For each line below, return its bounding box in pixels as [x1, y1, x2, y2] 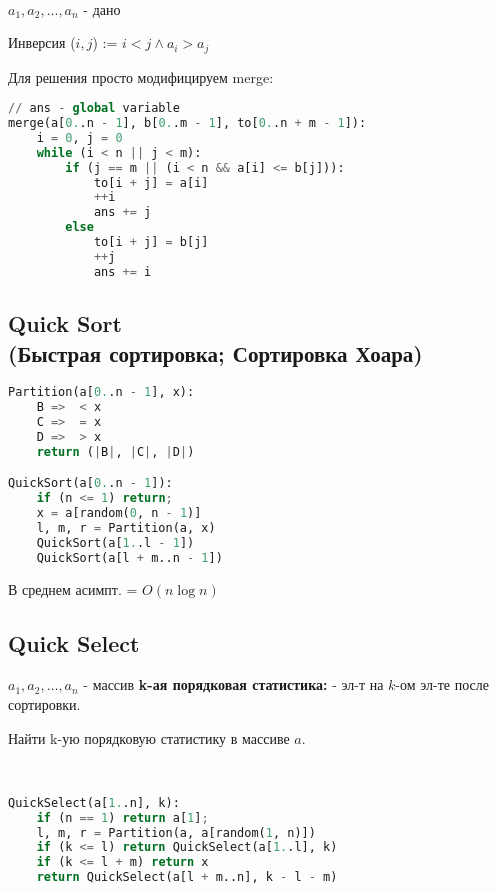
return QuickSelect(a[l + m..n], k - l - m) [36, 870, 338, 885]
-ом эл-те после [395, 674, 489, 695]
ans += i [93, 264, 152, 279]
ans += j [93, 205, 152, 220]
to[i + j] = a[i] [93, 175, 209, 190]
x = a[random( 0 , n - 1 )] [36, 506, 202, 521]
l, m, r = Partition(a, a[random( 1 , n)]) [36, 825, 316, 840]
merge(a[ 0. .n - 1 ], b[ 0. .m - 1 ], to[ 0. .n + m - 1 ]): [8, 116, 367, 131]
